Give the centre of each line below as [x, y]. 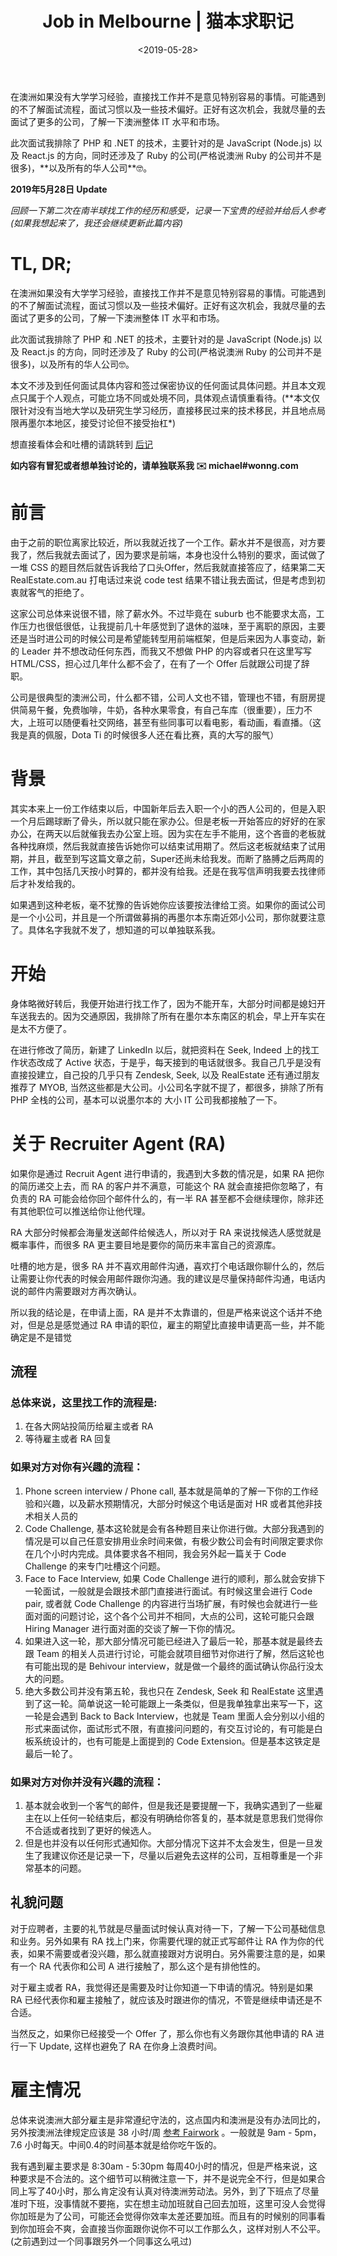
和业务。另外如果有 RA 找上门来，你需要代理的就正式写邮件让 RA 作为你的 [163, 1941]
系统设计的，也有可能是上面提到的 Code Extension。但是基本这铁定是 [177, 1741]
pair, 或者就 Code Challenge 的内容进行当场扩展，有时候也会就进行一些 [171, 1603]
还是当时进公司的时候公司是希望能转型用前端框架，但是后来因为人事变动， [163, 638]
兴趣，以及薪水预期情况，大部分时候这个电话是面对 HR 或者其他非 [178, 1503]
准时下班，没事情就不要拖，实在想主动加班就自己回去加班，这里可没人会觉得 [168, 2203]
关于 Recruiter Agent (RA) [118, 1143]
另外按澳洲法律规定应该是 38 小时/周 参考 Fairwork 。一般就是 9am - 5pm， [166, 2132]
